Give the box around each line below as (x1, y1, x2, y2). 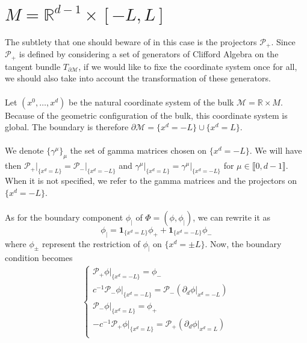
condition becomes (5, 251, 73, 264)
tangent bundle (5, 60, 61, 72)
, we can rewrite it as (193, 210, 271, 223)
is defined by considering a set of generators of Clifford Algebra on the (19, 48, 279, 60)
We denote (5, 144, 44, 157)
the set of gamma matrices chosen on (70, 144, 207, 157)
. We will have (249, 144, 302, 157)
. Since (271, 35, 296, 48)
